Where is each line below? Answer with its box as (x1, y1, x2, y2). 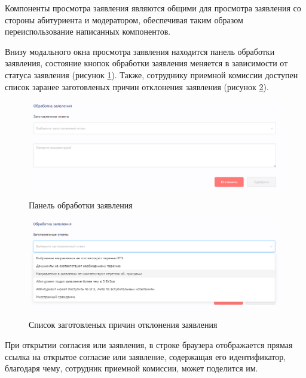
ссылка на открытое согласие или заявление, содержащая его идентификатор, (5, 350, 286, 362)
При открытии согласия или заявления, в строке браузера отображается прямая (5, 338, 293, 351)
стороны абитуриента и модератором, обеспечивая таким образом (5, 13, 243, 26)
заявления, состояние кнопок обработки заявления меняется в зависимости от (5, 57, 288, 69)
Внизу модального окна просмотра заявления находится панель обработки (5, 45, 275, 57)
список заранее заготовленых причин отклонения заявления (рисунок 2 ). (5, 80, 269, 93)
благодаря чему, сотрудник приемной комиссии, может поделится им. (5, 362, 258, 374)
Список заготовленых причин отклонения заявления (29, 318, 218, 331)
